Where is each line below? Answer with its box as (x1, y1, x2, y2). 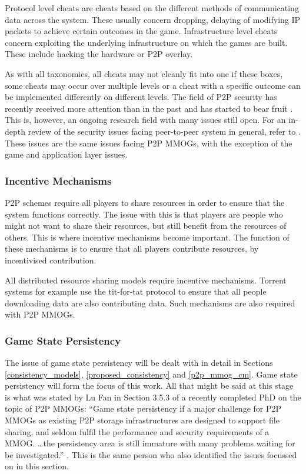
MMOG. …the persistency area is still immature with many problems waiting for (5, 437, 295, 449)
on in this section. (5, 460, 69, 472)
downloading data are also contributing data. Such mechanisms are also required (5, 296, 295, 309)
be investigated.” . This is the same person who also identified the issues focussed (5, 448, 297, 460)
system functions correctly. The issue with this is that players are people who (5, 208, 283, 220)
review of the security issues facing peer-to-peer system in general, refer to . (28, 125, 301, 137)
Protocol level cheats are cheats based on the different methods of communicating (5, 2, 299, 14)
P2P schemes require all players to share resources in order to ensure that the (5, 196, 285, 208)
